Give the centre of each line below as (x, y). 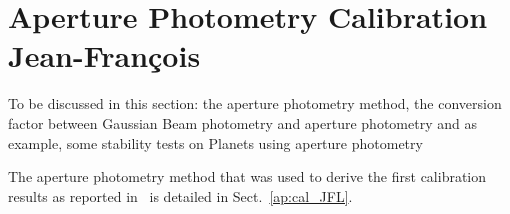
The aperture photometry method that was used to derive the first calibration (247, 176)
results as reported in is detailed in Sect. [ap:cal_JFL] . (180, 195)
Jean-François (104, 55)
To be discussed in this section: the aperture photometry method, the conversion (255, 103)
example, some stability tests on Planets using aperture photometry (215, 142)
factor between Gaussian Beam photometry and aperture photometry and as (242, 122)
